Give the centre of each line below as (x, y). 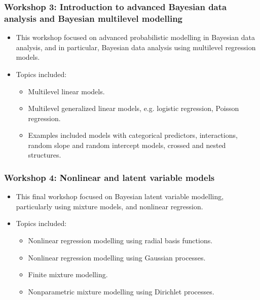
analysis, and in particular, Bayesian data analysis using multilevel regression (136, 47)
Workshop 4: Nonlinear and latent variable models (109, 177)
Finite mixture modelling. (68, 274)
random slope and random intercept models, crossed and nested (127, 145)
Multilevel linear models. (66, 91)
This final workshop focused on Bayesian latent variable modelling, (120, 196)
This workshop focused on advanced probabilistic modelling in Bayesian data (136, 37)
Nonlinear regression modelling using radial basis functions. (120, 240)
